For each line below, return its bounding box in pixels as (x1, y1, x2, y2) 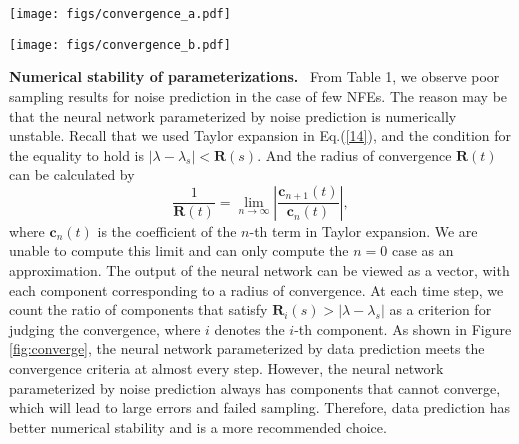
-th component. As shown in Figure (294, 318, 512, 339)
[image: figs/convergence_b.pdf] (9, 37, 231, 52)
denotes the (214, 318, 285, 339)
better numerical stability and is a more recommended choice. (9, 416, 387, 437)
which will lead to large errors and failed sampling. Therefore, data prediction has (9, 397, 511, 418)
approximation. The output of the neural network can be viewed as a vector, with (9, 260, 510, 281)
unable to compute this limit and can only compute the (9, 240, 349, 261)
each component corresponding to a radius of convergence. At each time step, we (9, 279, 504, 300)
